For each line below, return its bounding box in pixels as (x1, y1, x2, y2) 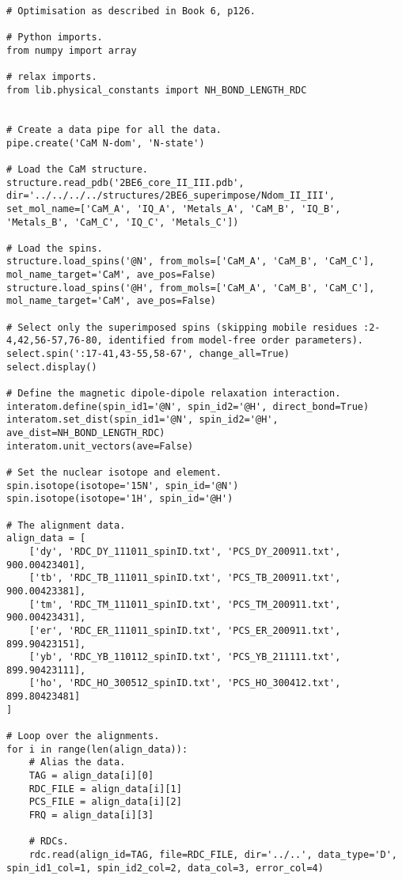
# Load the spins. (6, 242, 103, 254)
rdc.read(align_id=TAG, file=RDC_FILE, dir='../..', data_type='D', (28, 849, 397, 860)
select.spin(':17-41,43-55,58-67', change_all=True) (6, 348, 290, 360)
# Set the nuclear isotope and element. (6, 466, 222, 478)
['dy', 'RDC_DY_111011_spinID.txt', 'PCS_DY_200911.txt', (28, 545, 341, 557)
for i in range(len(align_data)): (6, 743, 188, 755)
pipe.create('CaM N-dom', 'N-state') (6, 137, 205, 149)
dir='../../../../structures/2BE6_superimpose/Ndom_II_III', (6, 190, 336, 202)
